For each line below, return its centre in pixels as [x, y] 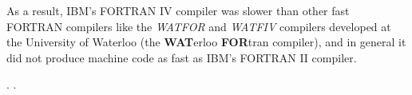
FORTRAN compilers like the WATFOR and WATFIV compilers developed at [199, 26]
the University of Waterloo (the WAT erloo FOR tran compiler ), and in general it [206, 42]
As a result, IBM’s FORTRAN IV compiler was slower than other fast [178, 10]
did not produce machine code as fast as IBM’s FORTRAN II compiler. [182, 57]
